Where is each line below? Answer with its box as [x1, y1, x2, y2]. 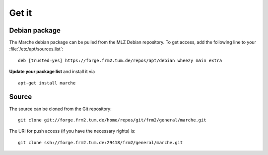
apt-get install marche [18, 80, 76, 86]
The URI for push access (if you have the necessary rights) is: [9, 128, 136, 134]
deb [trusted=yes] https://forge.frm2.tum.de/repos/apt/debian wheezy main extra [18, 57, 222, 63]
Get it [9, 7, 32, 18]
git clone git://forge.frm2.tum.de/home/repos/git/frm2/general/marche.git [18, 117, 206, 123]
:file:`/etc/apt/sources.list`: [9, 46, 64, 52]
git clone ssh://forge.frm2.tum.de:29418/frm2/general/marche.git [18, 140, 183, 145]
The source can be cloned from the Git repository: [9, 106, 112, 112]
